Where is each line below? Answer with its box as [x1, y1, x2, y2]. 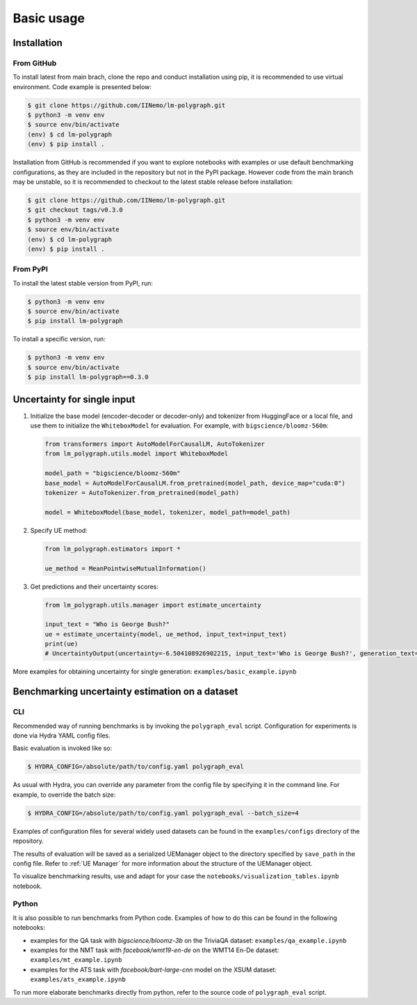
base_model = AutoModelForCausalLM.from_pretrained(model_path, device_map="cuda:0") [44, 479, 345, 487]
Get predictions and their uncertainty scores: [30, 582, 159, 591]
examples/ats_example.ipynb [30, 976, 126, 983]
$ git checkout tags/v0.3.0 [27, 206, 123, 214]
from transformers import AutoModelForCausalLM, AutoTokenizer [44, 440, 265, 449]
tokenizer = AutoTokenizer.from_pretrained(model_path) [44, 489, 240, 497]
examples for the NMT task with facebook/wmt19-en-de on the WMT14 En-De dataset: [30, 946, 279, 954]
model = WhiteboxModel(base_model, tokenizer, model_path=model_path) [44, 508, 291, 516]
